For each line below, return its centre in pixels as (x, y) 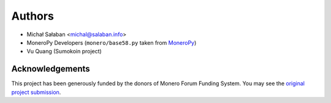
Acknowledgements (51, 69)
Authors (33, 16)
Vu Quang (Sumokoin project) (64, 51)
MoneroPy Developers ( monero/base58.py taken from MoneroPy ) (112, 42)
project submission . (36, 92)
